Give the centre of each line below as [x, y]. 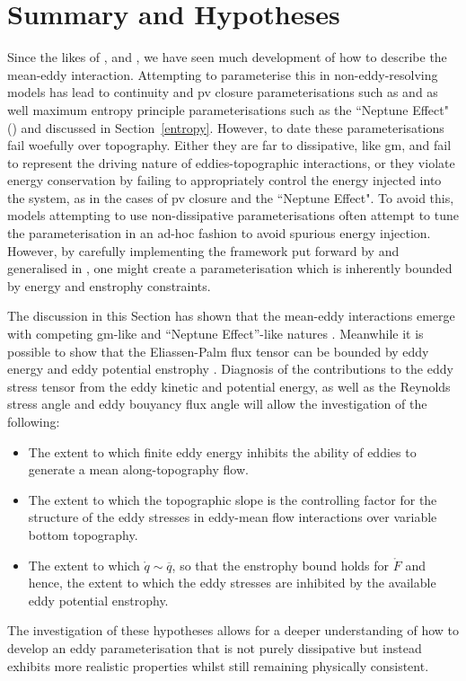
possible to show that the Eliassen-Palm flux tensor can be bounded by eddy [218, 351]
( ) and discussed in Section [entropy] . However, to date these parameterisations [226, 127]
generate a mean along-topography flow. [138, 469]
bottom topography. [83, 534]
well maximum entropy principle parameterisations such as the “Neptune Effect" [228, 109]
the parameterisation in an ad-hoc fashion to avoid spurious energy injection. [219, 233]
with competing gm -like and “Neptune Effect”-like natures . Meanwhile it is [215, 334]
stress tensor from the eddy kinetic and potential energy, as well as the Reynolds [229, 386]
